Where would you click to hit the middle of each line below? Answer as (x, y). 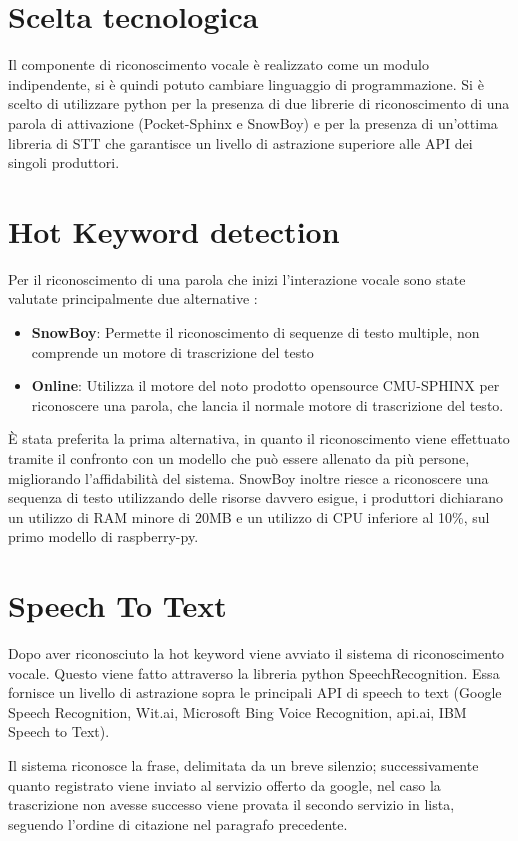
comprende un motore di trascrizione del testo (172, 351)
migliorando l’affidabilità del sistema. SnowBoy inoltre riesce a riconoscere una (248, 477)
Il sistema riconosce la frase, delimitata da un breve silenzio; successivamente (243, 765)
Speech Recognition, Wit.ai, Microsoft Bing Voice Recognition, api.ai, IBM (237, 711)
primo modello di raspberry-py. (103, 536)
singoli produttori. (64, 162)
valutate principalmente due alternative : (133, 298)
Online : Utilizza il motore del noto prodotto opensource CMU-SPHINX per (265, 385)
